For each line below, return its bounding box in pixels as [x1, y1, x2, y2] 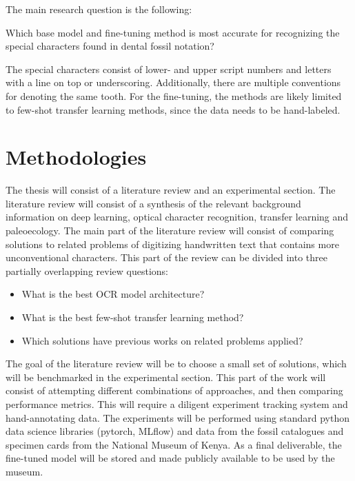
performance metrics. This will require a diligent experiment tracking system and [6, 397, 348, 411]
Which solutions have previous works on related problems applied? [21, 333, 303, 347]
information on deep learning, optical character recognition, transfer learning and [6, 209, 349, 224]
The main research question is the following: [6, 2, 192, 16]
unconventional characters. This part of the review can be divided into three [6, 250, 328, 265]
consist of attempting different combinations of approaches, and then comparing [6, 383, 343, 398]
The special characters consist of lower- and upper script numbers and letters [6, 61, 332, 76]
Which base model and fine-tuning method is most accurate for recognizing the [6, 25, 340, 39]
